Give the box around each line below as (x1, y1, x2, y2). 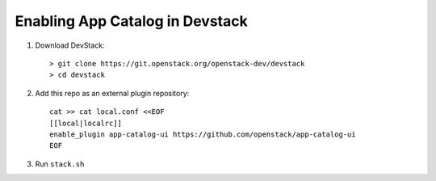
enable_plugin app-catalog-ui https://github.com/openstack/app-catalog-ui (49, 129, 356, 139)
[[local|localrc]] (49, 118, 123, 128)
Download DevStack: (35, 40, 105, 50)
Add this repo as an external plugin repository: (35, 88, 190, 98)
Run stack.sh (35, 158, 85, 169)
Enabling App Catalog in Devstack (15, 12, 248, 30)
